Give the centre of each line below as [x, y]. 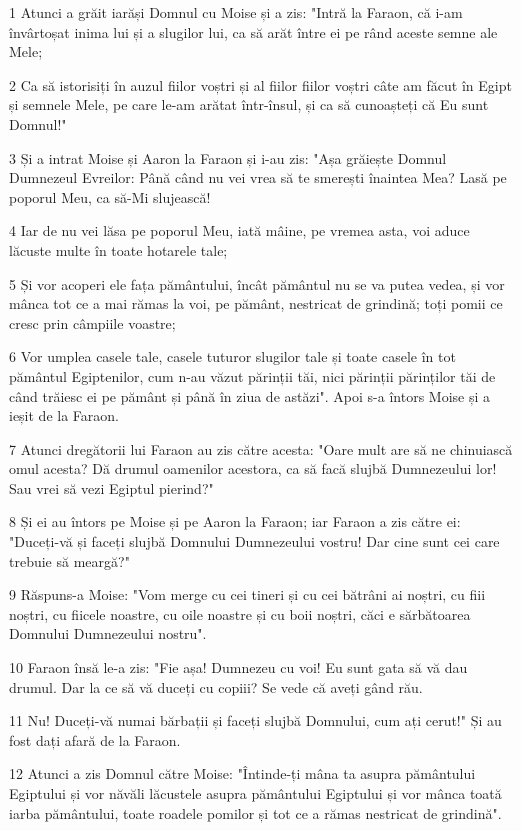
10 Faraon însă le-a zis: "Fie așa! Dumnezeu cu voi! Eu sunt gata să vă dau [238, 667]
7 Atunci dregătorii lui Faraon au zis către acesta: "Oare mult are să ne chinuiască [261, 448]
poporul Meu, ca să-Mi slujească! [110, 196]
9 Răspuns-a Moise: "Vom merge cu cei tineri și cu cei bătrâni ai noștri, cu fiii [247, 594]
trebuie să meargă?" [69, 560]
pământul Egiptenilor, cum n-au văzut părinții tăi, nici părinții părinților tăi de [252, 375]
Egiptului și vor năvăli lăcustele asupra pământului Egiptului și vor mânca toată [255, 793]
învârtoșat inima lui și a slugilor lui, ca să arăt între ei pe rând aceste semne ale [253, 31]
